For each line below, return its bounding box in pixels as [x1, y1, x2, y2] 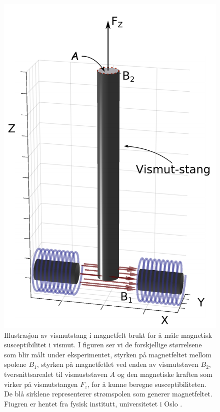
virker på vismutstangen [4, 378, 78, 389]
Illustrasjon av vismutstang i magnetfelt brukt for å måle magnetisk [4, 329, 212, 340]
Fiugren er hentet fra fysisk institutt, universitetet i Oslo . [4, 398, 182, 408]
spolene [4, 359, 26, 369]
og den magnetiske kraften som [117, 369, 212, 379]
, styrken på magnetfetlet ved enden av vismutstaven [36, 359, 198, 369]
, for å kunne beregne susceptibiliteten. [87, 378, 206, 389]
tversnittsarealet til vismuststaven [4, 369, 107, 379]
